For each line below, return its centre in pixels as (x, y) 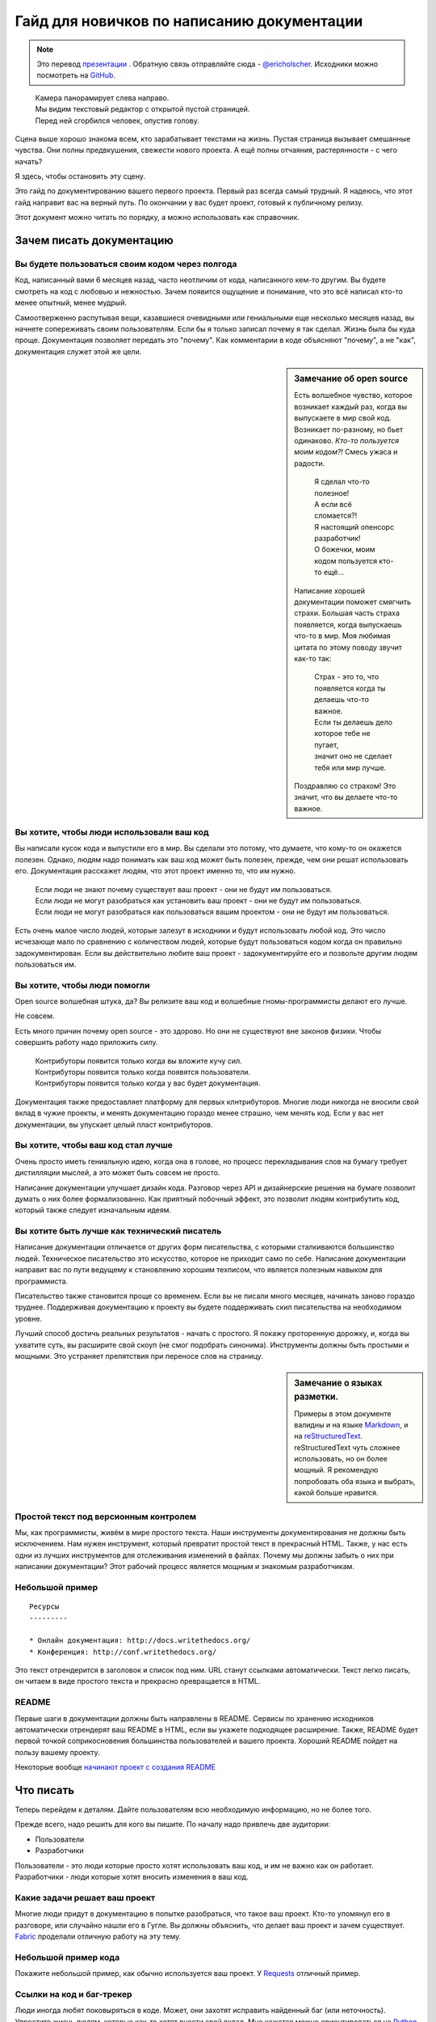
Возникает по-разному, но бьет (349, 429)
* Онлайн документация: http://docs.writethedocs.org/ (140, 1641)
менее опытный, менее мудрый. (71, 302)
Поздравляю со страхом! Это (345, 785)
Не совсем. (35, 1016)
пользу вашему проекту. (57, 1752)
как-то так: (313, 658)
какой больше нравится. (336, 1493)
